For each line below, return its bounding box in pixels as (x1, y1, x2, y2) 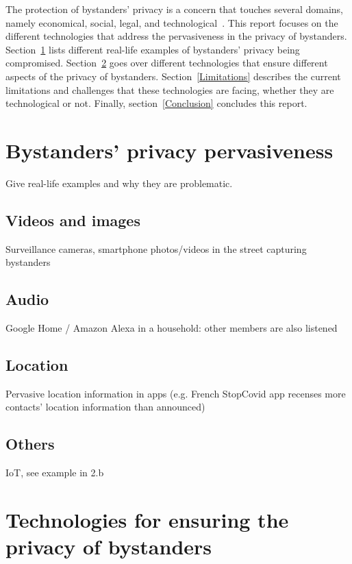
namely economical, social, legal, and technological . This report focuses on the (5, 15, 338, 29)
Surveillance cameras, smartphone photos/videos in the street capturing (5, 241, 307, 256)
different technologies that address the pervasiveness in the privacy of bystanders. (5, 29, 347, 43)
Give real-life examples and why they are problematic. (5, 175, 233, 190)
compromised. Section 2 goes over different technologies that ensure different (5, 56, 328, 70)
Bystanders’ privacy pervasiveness (5, 136, 334, 164)
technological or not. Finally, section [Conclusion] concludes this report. (5, 96, 307, 110)
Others (5, 433, 55, 454)
